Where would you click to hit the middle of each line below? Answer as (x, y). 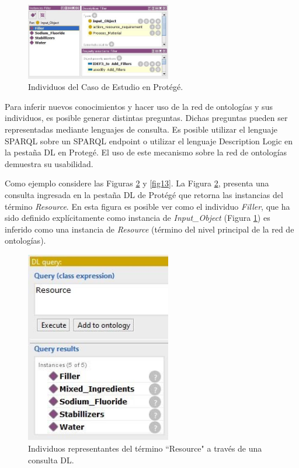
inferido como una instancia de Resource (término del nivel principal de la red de (149, 229)
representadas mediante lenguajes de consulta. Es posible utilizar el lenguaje (141, 129)
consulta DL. (51, 460)
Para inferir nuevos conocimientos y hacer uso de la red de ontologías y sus (139, 106)
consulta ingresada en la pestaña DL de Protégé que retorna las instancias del (144, 194)
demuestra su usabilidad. (49, 163)
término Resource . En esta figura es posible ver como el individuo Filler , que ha (147, 206)
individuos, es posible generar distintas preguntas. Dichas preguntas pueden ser (146, 118)
